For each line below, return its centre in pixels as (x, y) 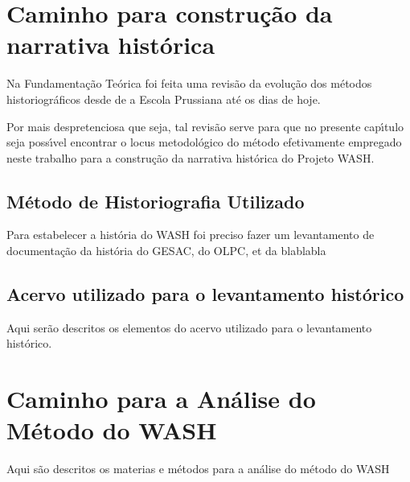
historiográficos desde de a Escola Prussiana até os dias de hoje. (164, 99)
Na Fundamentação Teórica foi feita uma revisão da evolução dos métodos (189, 83)
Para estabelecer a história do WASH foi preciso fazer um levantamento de (191, 235)
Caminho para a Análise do (161, 399)
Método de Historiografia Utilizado (156, 201)
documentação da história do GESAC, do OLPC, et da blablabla (166, 251)
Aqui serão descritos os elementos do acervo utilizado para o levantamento (189, 327)
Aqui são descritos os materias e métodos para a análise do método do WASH (198, 469)
